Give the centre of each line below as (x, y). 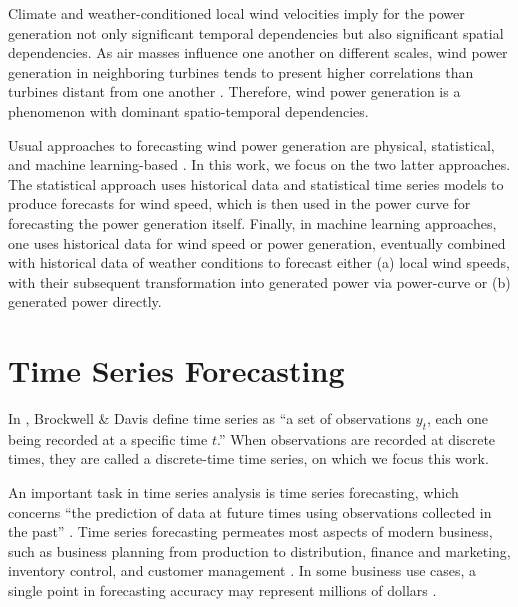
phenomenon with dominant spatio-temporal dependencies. (188, 110)
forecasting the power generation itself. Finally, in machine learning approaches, (252, 222)
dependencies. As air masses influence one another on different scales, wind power (258, 52)
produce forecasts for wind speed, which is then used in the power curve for (239, 203)
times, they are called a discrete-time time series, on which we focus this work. (248, 458)
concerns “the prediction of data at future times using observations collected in (250, 511)
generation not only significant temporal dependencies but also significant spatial (256, 32)
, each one (457, 418)
